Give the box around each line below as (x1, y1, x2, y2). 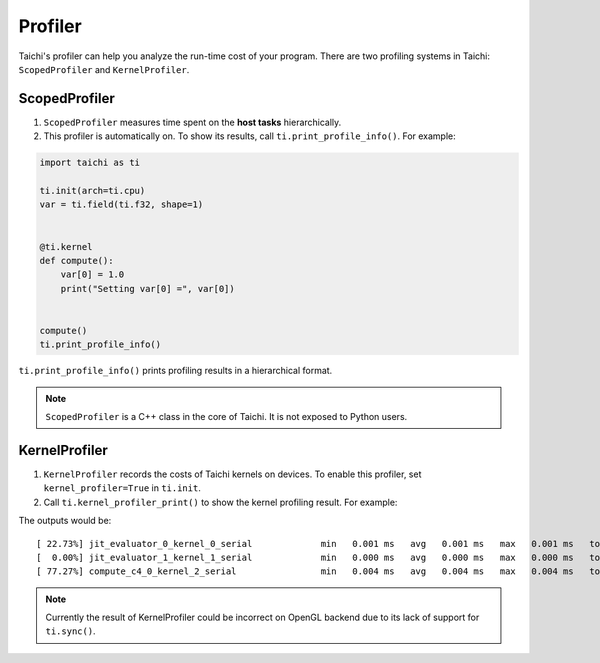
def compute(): (39, 255, 114, 266)
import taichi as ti (39, 157, 140, 169)
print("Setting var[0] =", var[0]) (60, 283, 235, 294)
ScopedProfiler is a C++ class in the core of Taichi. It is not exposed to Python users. (45, 411, 408, 423)
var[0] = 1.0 (60, 269, 125, 280)
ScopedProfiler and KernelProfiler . (18, 63, 190, 75)
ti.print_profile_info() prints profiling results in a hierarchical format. (18, 365, 333, 377)
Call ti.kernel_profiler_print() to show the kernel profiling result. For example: (43, 496, 398, 508)
